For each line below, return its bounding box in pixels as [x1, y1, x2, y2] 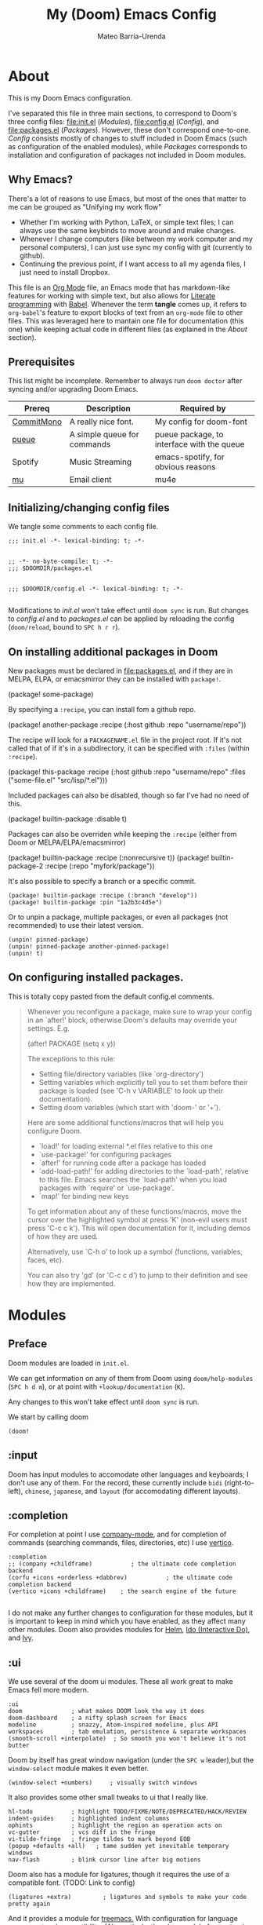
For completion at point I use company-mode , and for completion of [8, 1529, 227, 1540]
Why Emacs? [8, 173, 74, 186]
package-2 [8, 861, 44, 871]
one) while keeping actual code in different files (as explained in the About [8, 324, 248, 334]
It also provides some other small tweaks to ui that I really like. [8, 1792, 209, 1803]
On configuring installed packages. [8, 971, 184, 984]
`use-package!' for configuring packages [38, 1149, 172, 1159]
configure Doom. [27, 1126, 82, 1135]
